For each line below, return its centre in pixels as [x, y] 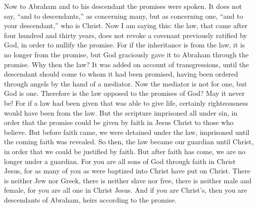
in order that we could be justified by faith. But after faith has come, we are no [125, 151]
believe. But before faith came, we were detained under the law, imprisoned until [127, 132]
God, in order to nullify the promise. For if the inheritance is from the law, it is [125, 45]
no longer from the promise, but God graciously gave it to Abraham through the [127, 54]
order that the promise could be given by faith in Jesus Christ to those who [119, 122]
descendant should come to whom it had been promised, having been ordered [121, 74]
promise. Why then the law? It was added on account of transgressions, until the [127, 64]
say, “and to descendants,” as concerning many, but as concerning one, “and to [124, 16]
